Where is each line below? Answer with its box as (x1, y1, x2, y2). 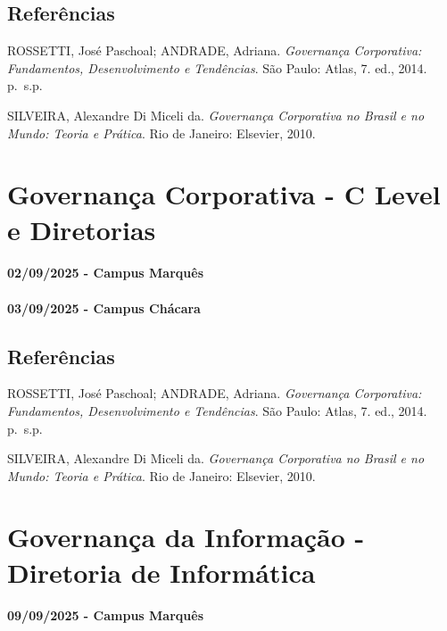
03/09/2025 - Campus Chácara (7, 298, 201, 317)
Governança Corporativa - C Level (7, 176, 441, 212)
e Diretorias (7, 211, 156, 247)
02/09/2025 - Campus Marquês (7, 263, 203, 282)
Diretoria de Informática (7, 553, 316, 590)
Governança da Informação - (7, 519, 365, 555)
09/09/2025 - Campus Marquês (7, 606, 203, 625)
